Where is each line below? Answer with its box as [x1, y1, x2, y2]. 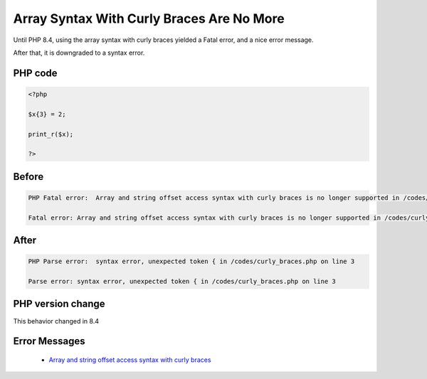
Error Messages [13, 335, 85, 348]
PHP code [13, 67, 58, 79]
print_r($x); [28, 130, 74, 138]
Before [13, 171, 44, 183]
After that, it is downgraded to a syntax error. [13, 48, 145, 57]
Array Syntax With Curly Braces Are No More [13, 11, 285, 26]
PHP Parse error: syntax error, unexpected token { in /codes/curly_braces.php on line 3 [28, 257, 355, 266]
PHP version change [13, 298, 106, 310]
